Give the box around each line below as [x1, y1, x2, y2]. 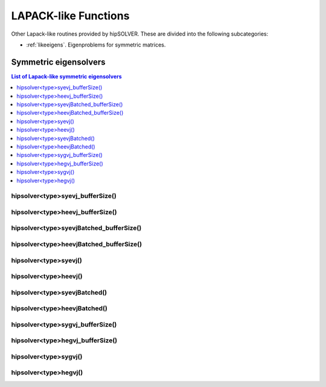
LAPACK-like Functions [11, 9, 130, 22]
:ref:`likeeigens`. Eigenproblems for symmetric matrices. [26, 41, 166, 48]
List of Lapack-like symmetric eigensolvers [11, 72, 122, 80]
